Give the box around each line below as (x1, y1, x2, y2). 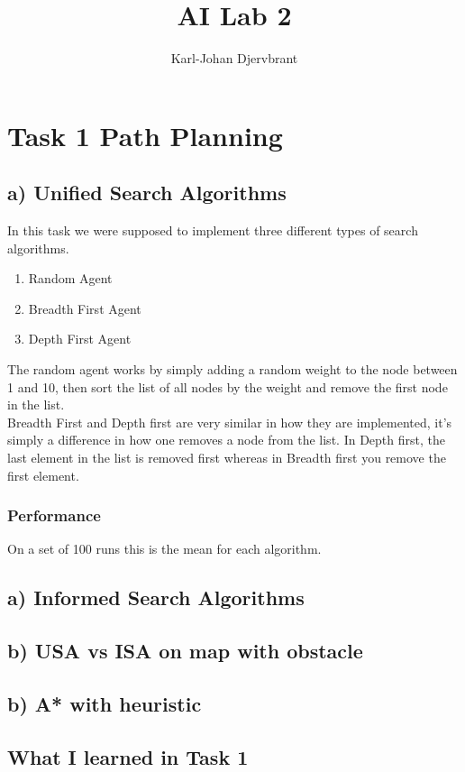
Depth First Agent (28, 329, 132, 348)
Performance (7, 504, 101, 527)
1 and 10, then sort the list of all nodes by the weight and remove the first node (7, 377, 448, 396)
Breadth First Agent (28, 299, 141, 317)
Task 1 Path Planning (7, 116, 283, 153)
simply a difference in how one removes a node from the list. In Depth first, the (7, 430, 445, 449)
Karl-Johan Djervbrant (170, 49, 298, 68)
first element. (7, 465, 79, 484)
